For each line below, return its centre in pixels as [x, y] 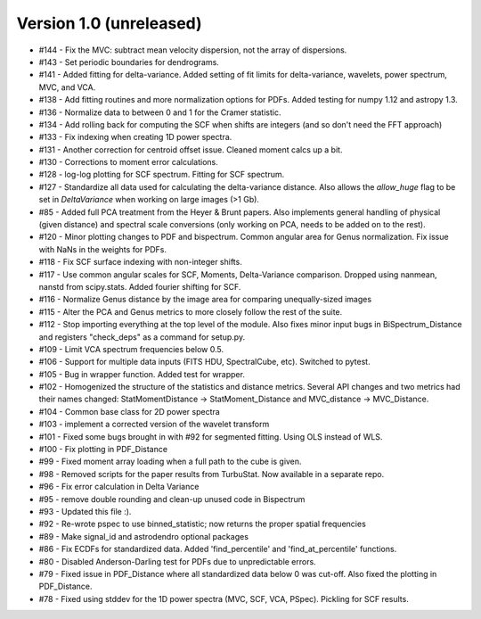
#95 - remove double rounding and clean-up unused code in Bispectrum [172, 499]
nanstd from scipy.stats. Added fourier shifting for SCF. [140, 286]
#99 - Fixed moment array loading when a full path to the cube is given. [170, 462]
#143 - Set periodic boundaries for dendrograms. [129, 62]
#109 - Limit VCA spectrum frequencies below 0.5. [131, 349]
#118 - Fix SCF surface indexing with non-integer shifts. [140, 262]
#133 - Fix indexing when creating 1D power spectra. [135, 137]
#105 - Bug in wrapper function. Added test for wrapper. [142, 374]
